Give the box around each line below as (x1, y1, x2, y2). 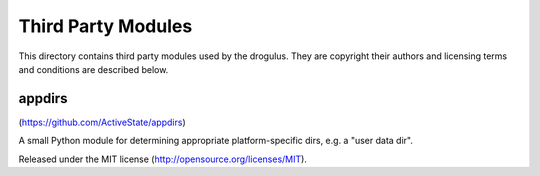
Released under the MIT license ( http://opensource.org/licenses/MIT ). (18, 153, 307, 165)
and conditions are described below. (18, 63, 169, 75)
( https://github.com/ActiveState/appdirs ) (18, 116, 186, 128)
